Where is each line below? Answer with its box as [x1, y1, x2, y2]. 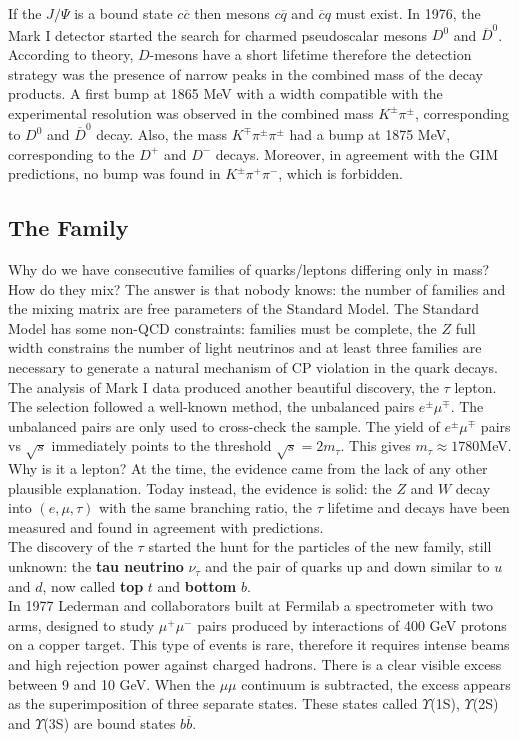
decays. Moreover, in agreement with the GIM [215, 143, 499, 164]
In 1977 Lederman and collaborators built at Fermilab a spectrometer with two [8, 595, 493, 616]
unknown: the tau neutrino [8, 556, 184, 577]
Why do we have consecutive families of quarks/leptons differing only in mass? [8, 258, 490, 279]
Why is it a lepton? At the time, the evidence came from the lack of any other [8, 458, 488, 479]
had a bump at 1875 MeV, [289, 124, 451, 144]
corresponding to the [8, 143, 135, 164]
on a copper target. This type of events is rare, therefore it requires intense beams [8, 634, 510, 655]
